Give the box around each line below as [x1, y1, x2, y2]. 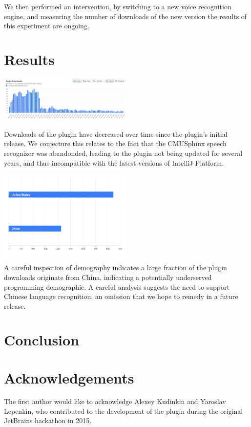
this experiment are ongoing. [4, 21, 89, 31]
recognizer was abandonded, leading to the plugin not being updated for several [4, 148, 243, 158]
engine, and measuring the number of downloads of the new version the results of [4, 11, 247, 21]
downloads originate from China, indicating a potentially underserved [4, 272, 212, 282]
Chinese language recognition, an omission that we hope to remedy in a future [4, 291, 238, 301]
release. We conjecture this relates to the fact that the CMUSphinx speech [4, 138, 227, 149]
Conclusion [4, 329, 80, 349]
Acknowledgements [4, 367, 134, 387]
